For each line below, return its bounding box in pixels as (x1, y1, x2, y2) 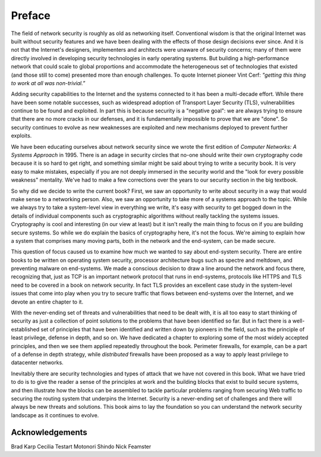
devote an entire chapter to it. (11, 298, 83, 305)
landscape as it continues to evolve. (11, 411, 99, 419)
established (11, 325, 40, 333)
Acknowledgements (11, 427, 87, 437)
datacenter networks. (11, 359, 64, 366)
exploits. (11, 132, 32, 139)
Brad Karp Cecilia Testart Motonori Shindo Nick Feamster (11, 443, 152, 450)
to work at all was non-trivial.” (11, 79, 86, 86)
